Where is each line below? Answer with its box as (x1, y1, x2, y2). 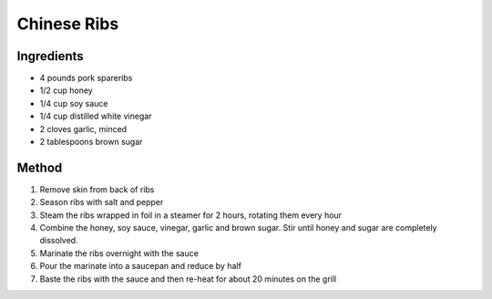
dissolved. (39, 235, 78, 246)
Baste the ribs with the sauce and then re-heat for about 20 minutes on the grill (39, 273, 337, 284)
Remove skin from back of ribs (39, 183, 155, 195)
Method (16, 160, 63, 175)
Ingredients (16, 48, 84, 64)
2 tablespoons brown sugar (39, 137, 143, 148)
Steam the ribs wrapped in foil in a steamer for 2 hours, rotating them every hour (39, 210, 342, 221)
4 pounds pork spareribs (39, 73, 133, 84)
